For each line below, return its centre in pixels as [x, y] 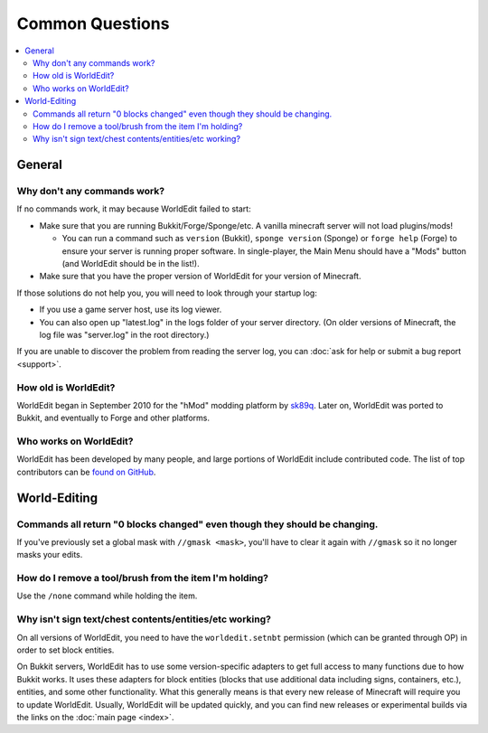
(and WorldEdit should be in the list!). [131, 263]
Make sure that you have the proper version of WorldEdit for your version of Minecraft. [200, 277]
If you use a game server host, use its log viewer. [131, 310]
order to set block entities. [66, 650]
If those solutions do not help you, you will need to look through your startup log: [167, 293]
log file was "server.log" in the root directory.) [124, 334]
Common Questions [93, 23]
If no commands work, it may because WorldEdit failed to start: [134, 209]
